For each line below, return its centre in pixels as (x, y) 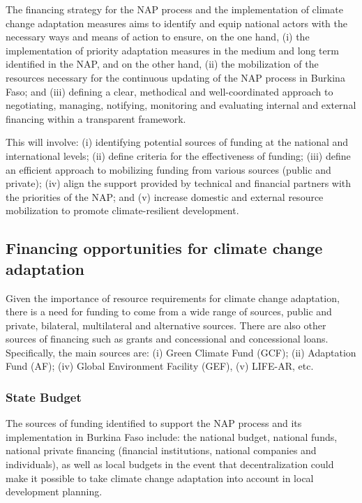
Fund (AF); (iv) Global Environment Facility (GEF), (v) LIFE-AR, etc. (160, 366)
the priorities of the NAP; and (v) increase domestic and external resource (165, 196)
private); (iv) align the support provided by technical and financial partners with (179, 183)
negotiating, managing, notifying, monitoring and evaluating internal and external (181, 105)
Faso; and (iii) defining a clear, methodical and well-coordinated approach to (169, 91)
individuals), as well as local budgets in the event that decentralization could (170, 464)
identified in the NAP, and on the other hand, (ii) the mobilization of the (162, 64)
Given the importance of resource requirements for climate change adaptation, (173, 298)
